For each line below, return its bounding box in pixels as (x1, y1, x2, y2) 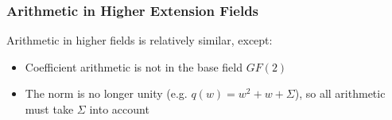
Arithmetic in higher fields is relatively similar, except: (6, 32, 273, 48)
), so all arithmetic (294, 85, 386, 102)
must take (25, 101, 74, 117)
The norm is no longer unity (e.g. (25, 85, 188, 102)
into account (89, 101, 149, 117)
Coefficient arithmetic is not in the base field (25, 58, 243, 75)
